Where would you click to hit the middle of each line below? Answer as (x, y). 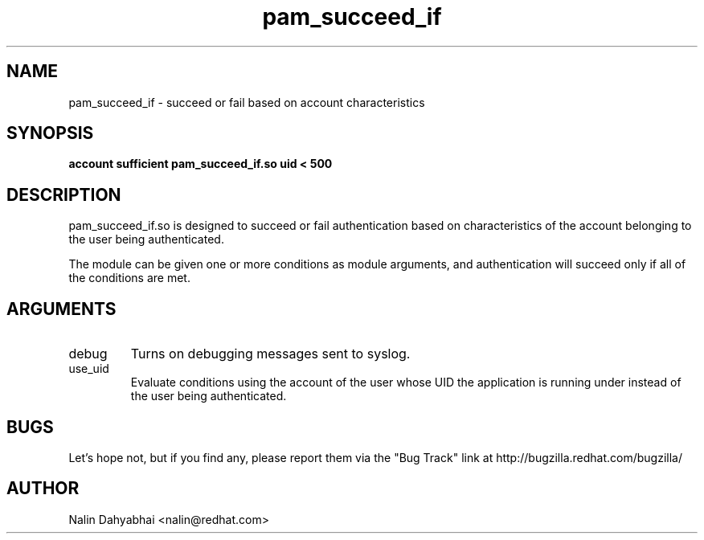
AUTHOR (43, 489)
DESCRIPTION (64, 194)
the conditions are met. (129, 278)
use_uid (89, 369)
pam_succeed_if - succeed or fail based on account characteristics (247, 102)
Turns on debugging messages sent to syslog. (270, 354)
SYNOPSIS (50, 133)
